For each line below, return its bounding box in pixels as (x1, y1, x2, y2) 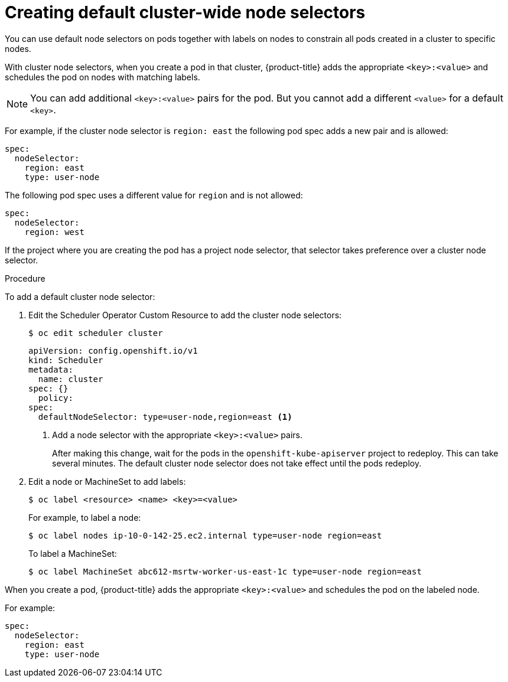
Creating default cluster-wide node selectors (5, 2, 366, 22)
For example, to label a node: (28, 512, 141, 523)
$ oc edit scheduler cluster (28, 328, 163, 338)
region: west (24, 227, 84, 237)
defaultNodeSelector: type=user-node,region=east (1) (38, 412, 292, 422)
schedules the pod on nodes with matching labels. (5, 71, 200, 82)
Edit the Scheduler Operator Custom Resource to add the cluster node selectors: (28, 309, 342, 320)
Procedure (5, 273, 45, 283)
